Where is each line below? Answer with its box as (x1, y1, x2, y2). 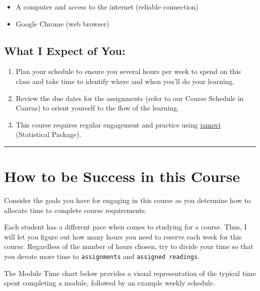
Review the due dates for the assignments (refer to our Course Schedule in (15, 92, 244, 103)
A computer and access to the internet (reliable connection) (15, 1, 198, 11)
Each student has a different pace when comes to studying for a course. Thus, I (4, 221, 247, 232)
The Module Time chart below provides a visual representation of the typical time (4, 267, 256, 278)
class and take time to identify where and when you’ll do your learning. (15, 75, 234, 86)
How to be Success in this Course (4, 166, 240, 186)
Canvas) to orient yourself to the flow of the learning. (15, 102, 179, 113)
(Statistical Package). (15, 129, 81, 139)
